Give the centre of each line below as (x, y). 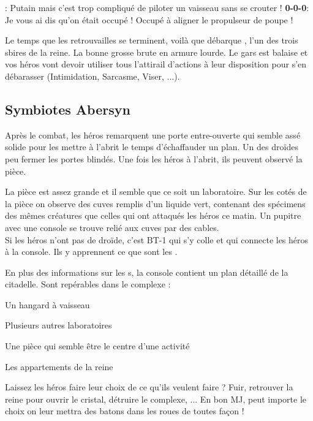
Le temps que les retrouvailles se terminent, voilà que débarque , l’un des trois (152, 40)
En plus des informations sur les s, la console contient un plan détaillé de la (147, 272)
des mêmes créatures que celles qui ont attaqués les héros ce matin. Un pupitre (153, 215)
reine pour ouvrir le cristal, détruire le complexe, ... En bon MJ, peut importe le (156, 399)
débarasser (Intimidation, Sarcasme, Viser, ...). (92, 76)
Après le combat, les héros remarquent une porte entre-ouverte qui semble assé (153, 135)
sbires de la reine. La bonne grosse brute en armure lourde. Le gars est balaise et (156, 52)
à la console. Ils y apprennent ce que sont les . (91, 252)
